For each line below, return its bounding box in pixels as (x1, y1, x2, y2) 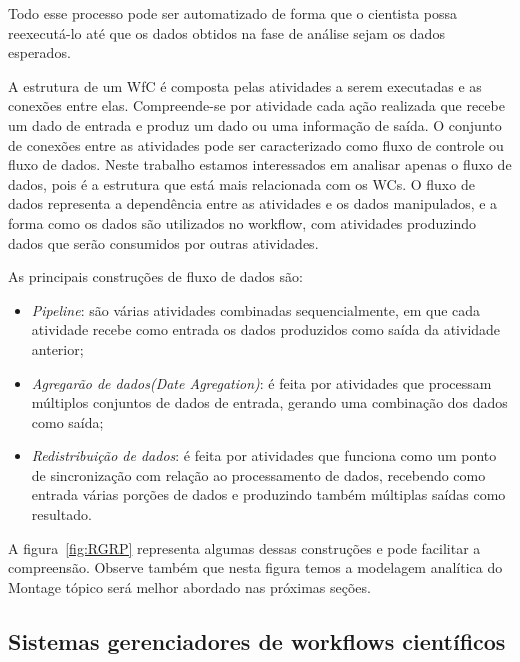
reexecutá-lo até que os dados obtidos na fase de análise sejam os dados (8, 22, 445, 43)
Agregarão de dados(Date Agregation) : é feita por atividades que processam (31, 372, 492, 393)
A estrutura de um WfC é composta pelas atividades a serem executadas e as (8, 75, 482, 96)
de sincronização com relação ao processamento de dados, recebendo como (31, 464, 486, 485)
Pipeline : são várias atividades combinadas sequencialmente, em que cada (31, 299, 481, 320)
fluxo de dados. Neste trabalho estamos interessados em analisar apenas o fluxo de (8, 154, 512, 175)
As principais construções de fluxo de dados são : (8, 266, 303, 287)
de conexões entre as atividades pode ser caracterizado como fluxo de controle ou (8, 134, 504, 155)
